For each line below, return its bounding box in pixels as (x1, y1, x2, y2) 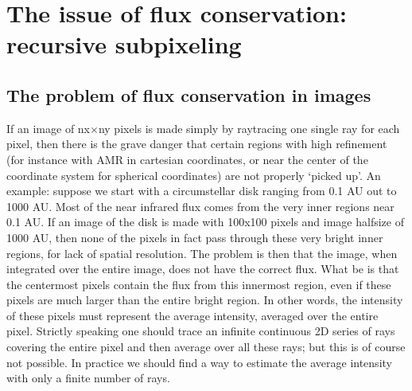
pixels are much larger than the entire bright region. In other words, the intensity (6, 291, 403, 308)
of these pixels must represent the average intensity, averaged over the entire (6, 307, 379, 323)
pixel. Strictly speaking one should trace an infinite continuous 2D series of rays (6, 323, 395, 339)
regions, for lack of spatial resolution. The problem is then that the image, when (6, 244, 398, 261)
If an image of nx (6, 119, 90, 136)
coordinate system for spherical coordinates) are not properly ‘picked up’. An (6, 166, 381, 183)
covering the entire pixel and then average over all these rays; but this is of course (6, 338, 406, 355)
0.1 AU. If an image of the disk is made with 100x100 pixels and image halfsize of (6, 213, 404, 230)
